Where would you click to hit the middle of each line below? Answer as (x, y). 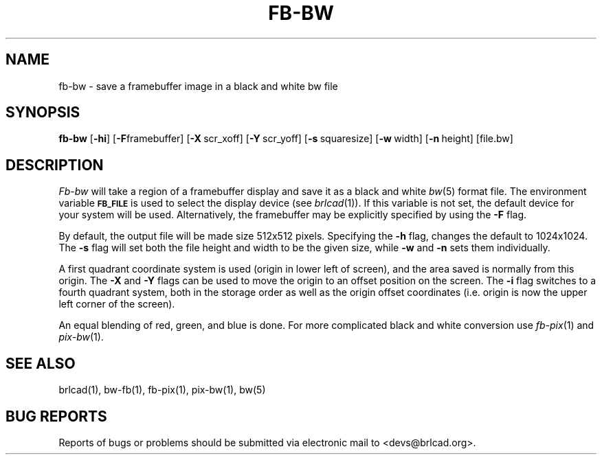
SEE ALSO (41, 363)
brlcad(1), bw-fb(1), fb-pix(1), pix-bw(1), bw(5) (162, 390)
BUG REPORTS (56, 416)
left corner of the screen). (117, 304)
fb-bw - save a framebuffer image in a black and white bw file (198, 86)
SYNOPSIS (43, 113)
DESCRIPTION (55, 165)
